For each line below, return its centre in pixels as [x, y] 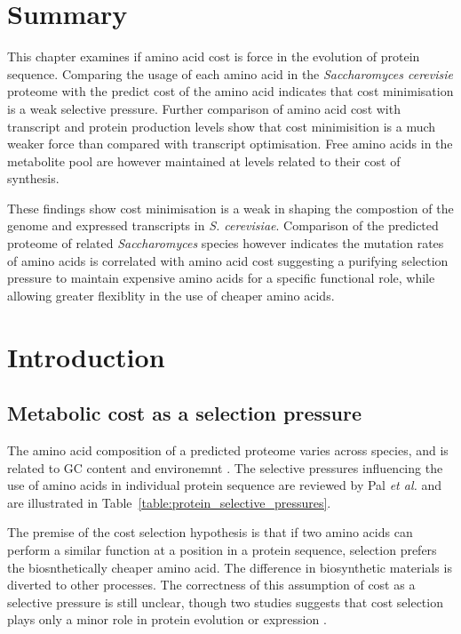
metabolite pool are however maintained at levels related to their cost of [204, 161]
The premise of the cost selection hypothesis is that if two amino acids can [210, 532]
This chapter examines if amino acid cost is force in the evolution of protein [214, 56]
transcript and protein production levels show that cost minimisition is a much [222, 126]
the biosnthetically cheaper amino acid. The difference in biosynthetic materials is [230, 567]
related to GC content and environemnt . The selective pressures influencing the [225, 467]
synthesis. [33, 178]
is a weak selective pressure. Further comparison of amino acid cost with [204, 108]
